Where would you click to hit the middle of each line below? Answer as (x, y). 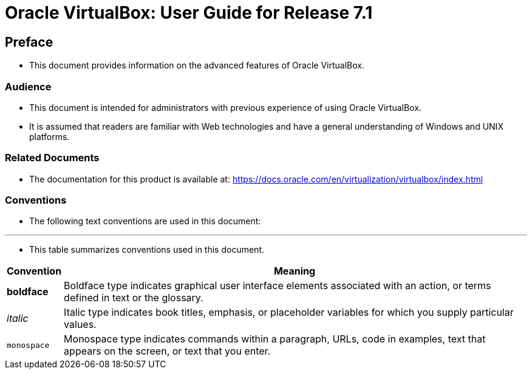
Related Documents (52, 158)
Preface (29, 42)
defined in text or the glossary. (134, 298)
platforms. (49, 136)
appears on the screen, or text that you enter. (167, 351)
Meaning (295, 271)
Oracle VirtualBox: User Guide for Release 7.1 (189, 13)
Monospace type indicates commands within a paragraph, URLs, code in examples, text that (275, 339)
